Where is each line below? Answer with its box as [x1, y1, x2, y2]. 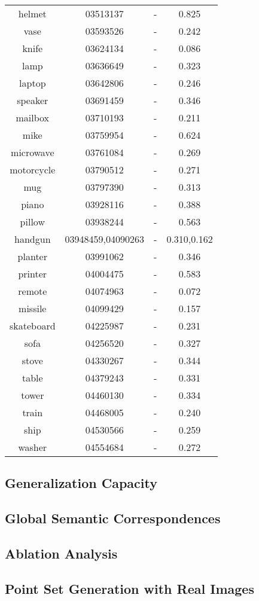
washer [18, 440, 47, 454]
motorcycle [10, 163, 56, 176]
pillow [20, 215, 45, 228]
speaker [17, 93, 48, 107]
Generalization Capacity [5, 474, 157, 492]
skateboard [10, 319, 56, 332]
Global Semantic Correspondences [5, 509, 221, 527]
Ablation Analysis [5, 544, 118, 562]
